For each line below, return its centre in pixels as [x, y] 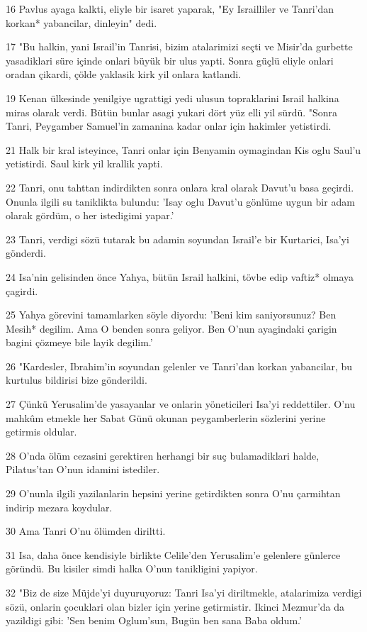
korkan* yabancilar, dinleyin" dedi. [81, 22]
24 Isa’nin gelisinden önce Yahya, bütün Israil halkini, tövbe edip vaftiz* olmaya [180, 276]
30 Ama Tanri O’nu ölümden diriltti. [86, 531]
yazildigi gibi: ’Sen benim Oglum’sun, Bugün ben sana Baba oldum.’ [154, 620]
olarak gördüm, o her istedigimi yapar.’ [90, 215]
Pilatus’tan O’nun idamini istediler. [83, 469]
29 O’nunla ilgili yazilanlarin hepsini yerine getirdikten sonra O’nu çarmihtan [173, 493]
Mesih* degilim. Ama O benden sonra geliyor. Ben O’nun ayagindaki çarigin [171, 328]
